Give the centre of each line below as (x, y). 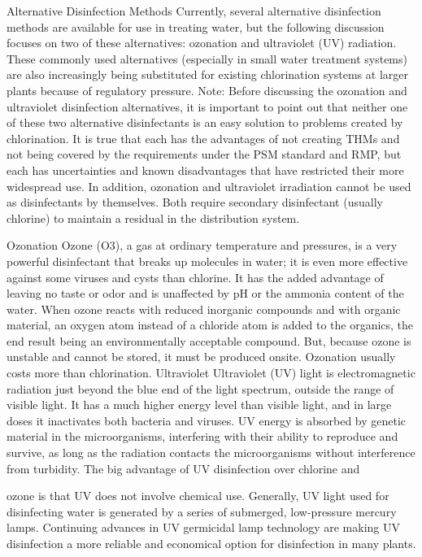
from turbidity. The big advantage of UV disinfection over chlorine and (183, 468)
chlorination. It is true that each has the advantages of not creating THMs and (203, 138)
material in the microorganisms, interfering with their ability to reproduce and (202, 436)
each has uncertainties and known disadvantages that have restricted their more (205, 170)
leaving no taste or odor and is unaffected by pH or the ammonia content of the (205, 293)
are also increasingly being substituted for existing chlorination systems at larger (207, 74)
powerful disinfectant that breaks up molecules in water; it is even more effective (207, 261)
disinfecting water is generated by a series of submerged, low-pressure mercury (202, 511)
